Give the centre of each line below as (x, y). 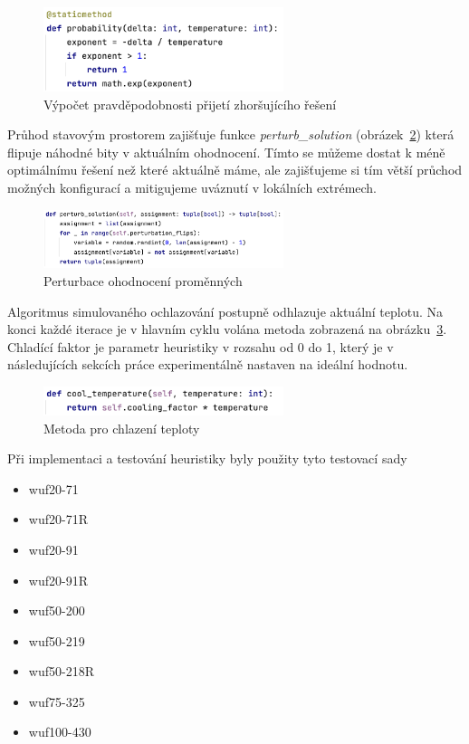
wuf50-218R (61, 671)
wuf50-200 (57, 610)
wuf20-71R (58, 519)
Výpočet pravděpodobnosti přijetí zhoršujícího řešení (190, 104)
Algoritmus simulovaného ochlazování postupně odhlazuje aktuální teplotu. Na (225, 311)
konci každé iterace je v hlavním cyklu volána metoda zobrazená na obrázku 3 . (227, 329)
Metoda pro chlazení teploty (122, 428)
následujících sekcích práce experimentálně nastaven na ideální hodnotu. (208, 364)
